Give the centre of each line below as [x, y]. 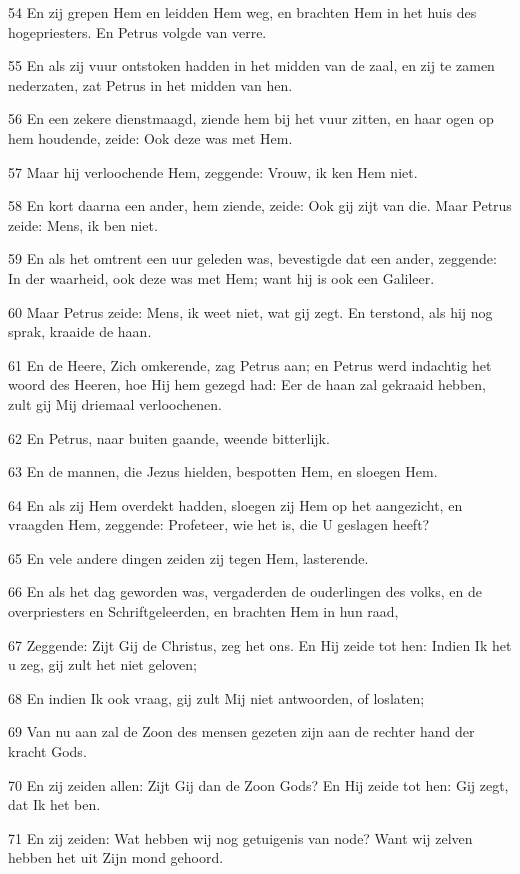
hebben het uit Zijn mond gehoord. [116, 857]
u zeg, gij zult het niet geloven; [102, 664]
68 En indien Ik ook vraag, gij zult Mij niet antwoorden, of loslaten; [216, 697]
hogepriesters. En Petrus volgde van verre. [137, 31]
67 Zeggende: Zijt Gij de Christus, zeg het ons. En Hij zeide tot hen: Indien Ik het [260, 644]
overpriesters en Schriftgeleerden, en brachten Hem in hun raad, [203, 611]
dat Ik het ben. [54, 804]
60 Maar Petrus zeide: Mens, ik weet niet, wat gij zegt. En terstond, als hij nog [250, 311]
